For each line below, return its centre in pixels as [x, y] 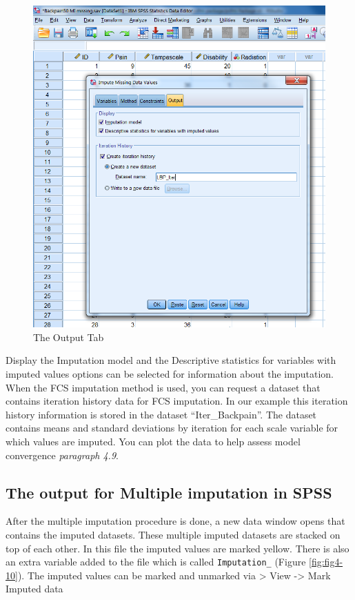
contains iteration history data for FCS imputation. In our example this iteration [177, 401]
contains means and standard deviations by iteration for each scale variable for [172, 428]
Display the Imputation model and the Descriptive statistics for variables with [171, 360]
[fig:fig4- [326, 562]
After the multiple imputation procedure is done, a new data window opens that [175, 521]
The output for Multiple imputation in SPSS [169, 492]
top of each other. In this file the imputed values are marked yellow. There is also [177, 548]
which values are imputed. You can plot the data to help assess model [153, 441]
